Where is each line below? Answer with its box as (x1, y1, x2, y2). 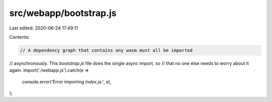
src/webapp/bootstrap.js (9, 7, 117, 18)
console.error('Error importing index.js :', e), (22, 78, 112, 84)
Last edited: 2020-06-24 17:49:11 (9, 25, 78, 31)
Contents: (9, 34, 30, 40)
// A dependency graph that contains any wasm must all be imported (20, 47, 193, 53)
